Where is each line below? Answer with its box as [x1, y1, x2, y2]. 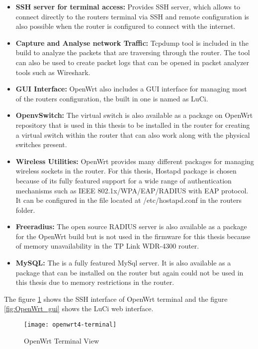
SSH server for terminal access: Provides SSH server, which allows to [15, 1, 240, 11]
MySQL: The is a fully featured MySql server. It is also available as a [15, 258, 231, 268]
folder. [15, 204, 35, 215]
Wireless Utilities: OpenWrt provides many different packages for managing [15, 156, 254, 166]
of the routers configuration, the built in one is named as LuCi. [15, 93, 208, 103]
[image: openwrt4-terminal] [24, 321, 117, 329]
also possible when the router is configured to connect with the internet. [15, 21, 236, 31]
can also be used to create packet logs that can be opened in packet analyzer [15, 57, 250, 67]
